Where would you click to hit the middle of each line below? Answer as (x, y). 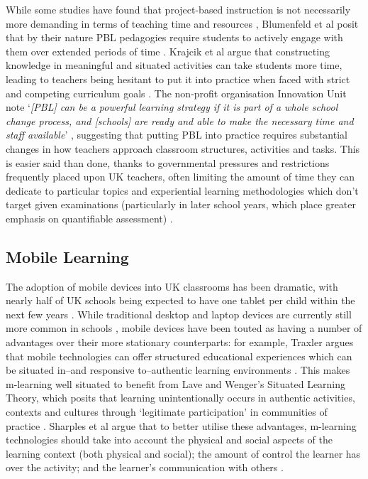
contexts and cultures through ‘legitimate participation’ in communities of (167, 412)
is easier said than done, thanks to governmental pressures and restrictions (168, 162)
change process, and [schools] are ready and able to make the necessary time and (180, 120)
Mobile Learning (67, 256)
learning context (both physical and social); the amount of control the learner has (183, 453)
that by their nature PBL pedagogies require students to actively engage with (174, 37)
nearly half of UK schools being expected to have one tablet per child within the (180, 300)
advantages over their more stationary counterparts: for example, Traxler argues (180, 342)
